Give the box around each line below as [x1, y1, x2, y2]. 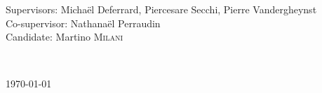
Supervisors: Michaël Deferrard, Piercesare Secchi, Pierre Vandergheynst [6, 2, 317, 16]
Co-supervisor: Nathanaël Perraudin [6, 15, 161, 30]
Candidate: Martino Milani [6, 29, 123, 44]
